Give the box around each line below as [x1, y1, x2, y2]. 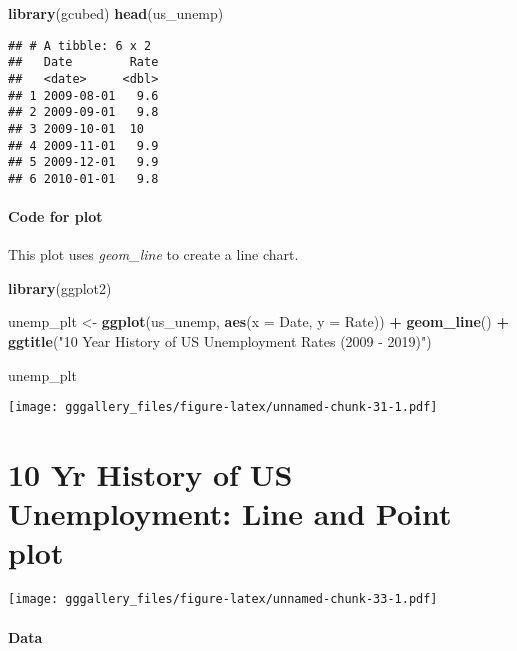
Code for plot [8, 206, 103, 227]
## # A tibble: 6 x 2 [8, 38, 152, 53]
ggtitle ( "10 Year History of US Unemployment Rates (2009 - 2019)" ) [8, 331, 432, 352]
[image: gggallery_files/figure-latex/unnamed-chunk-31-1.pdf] [8, 400, 438, 415]
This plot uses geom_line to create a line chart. [8, 244, 299, 265]
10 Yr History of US [8, 454, 293, 495]
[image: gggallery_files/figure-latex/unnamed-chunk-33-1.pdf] [8, 592, 438, 607]
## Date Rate [8, 55, 159, 70]
